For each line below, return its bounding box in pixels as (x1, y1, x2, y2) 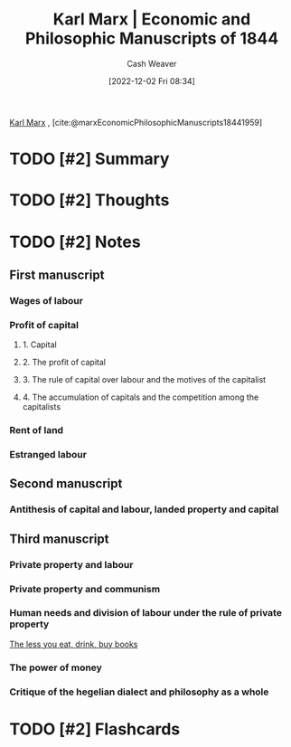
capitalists (22, 402, 61, 412)
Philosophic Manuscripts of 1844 (24, 28, 279, 49)
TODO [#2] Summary (9, 149, 170, 169)
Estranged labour (9, 448, 88, 460)
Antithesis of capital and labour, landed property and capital (9, 503, 279, 515)
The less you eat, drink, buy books (9, 638, 138, 649)
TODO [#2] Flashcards (9, 719, 181, 739)
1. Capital (22, 339, 57, 350)
